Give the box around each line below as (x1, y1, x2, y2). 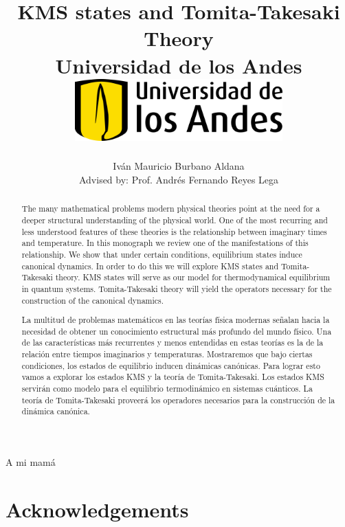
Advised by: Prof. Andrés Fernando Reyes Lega (78, 172, 279, 186)
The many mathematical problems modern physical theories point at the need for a (21, 203, 320, 214)
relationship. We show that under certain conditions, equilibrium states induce (21, 249, 302, 260)
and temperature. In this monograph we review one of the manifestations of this (21, 237, 309, 249)
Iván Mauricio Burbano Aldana (113, 159, 245, 173)
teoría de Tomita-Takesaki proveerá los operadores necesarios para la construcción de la (21, 394, 335, 405)
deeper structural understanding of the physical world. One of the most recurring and (21, 214, 328, 226)
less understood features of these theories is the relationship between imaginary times (21, 225, 327, 237)
